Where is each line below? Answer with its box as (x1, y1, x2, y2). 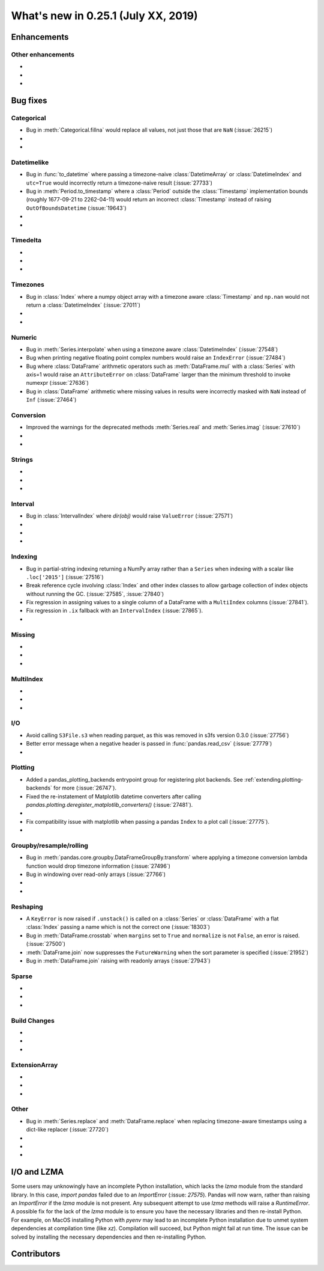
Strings (11, 455, 33, 464)
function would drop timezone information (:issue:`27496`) (26, 862, 171, 869)
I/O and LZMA (11, 1167, 64, 1177)
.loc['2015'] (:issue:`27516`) (26, 573, 104, 580)
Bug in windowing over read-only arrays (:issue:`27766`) (26, 871, 166, 878)
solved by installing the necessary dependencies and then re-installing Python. (11, 1233, 206, 1240)
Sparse (11, 972, 33, 980)
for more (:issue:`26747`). (53, 785, 117, 792)
